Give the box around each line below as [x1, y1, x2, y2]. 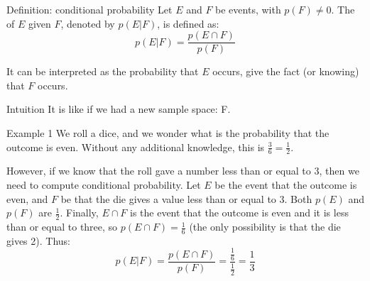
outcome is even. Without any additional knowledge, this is [6, 139, 265, 154]
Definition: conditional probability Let [6, 2, 173, 16]
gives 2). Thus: [6, 233, 70, 248]
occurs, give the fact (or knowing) [212, 64, 359, 79]
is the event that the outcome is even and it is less [130, 205, 349, 220]
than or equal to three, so [6, 219, 118, 234]
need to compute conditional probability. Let [6, 177, 201, 192]
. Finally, [60, 205, 99, 220]
